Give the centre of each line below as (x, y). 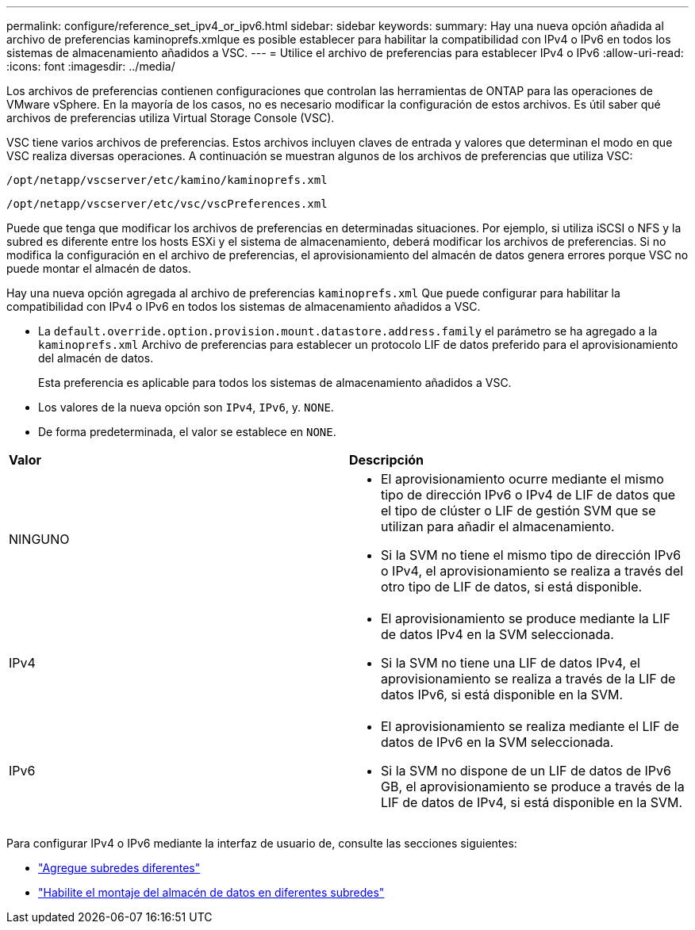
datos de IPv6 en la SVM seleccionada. (497, 742)
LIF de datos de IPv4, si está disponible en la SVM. (532, 802)
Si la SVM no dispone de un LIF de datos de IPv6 (526, 771)
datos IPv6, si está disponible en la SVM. (502, 695)
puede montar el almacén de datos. (99, 268)
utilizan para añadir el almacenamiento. (498, 526)
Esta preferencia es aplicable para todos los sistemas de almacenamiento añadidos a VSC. (275, 383)
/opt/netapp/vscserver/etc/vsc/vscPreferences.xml (167, 204)
